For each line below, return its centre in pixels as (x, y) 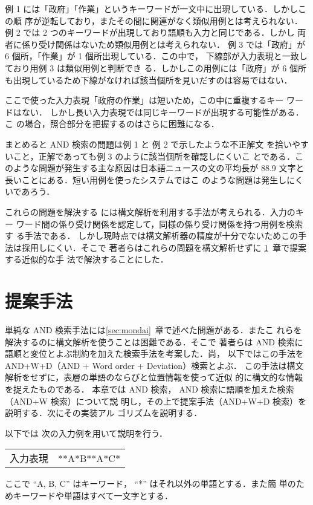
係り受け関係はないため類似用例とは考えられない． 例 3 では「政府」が (163, 44)
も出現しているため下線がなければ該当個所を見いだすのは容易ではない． (149, 80)
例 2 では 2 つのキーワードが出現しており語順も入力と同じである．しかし (150, 32)
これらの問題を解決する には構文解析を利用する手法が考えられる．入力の (150, 211)
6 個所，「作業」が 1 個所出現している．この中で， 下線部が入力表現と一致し (156, 56)
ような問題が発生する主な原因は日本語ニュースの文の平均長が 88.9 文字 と (159, 168)
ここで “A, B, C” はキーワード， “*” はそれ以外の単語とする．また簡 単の (150, 484)
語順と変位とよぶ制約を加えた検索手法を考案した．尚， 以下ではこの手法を (154, 353)
